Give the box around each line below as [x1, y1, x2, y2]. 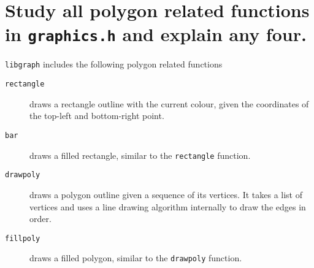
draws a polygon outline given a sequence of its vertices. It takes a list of [29, 188, 302, 201]
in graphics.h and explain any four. [5, 21, 307, 47]
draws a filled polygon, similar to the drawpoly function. [29, 251, 242, 264]
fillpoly [5, 234, 40, 243]
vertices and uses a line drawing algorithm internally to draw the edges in [29, 200, 306, 213]
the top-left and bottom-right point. [29, 109, 164, 122]
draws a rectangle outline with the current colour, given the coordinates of [29, 97, 309, 110]
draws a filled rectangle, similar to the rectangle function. [29, 148, 251, 161]
